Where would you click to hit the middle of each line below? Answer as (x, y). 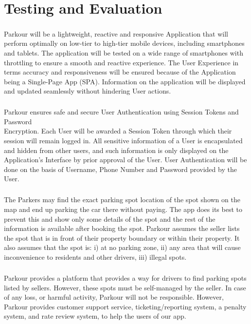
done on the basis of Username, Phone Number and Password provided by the (120, 169)
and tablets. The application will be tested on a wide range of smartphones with (124, 52)
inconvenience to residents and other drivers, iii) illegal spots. (95, 257)
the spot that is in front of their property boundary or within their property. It (122, 238)
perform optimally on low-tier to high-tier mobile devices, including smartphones (124, 43)
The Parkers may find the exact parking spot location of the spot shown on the (122, 200)
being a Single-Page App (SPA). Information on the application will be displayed (125, 81)
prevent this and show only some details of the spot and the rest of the (110, 219)
